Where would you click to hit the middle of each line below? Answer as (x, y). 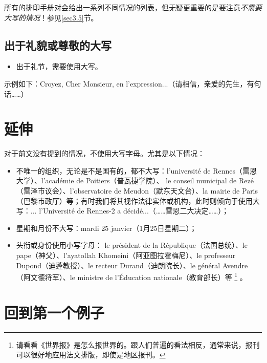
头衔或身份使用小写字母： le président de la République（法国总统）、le (132, 245)
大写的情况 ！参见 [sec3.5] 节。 (51, 17)
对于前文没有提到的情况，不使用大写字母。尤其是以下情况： (104, 153)
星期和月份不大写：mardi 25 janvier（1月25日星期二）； (106, 228)
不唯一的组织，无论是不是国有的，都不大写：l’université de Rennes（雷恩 (136, 170)
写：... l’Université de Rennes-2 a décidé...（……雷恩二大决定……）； (123, 211)
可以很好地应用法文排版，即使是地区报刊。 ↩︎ (91, 355)
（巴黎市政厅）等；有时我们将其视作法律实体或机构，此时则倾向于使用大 (138, 200)
